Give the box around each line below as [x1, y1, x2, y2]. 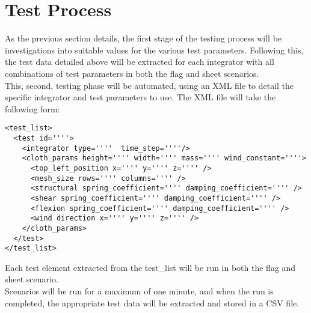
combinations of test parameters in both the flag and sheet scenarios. [5, 67, 259, 79]
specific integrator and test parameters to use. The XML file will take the [5, 91, 276, 103]
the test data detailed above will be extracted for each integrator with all [5, 55, 274, 68]
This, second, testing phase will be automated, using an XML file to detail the [5, 79, 294, 91]
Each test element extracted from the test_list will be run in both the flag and [5, 261, 296, 273]
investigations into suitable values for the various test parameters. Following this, [5, 43, 304, 56]
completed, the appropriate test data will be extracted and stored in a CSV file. [5, 296, 300, 309]
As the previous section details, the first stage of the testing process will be [5, 32, 282, 44]
